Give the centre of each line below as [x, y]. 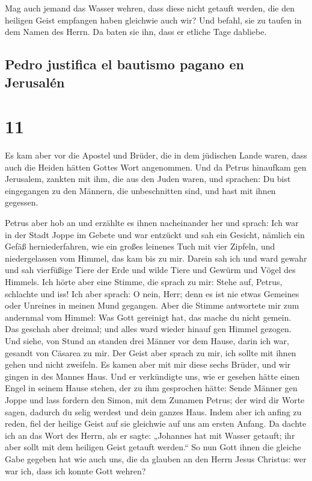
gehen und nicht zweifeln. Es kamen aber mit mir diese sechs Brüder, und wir [148, 364]
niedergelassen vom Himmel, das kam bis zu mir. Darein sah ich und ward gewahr [156, 258]
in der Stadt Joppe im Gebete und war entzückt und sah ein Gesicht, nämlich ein [155, 234]
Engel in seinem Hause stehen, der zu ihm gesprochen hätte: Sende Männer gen [151, 388]
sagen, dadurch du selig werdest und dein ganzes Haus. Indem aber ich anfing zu [153, 411]
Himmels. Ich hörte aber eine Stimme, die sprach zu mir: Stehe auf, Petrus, [144, 282]
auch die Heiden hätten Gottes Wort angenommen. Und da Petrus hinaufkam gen [156, 167]
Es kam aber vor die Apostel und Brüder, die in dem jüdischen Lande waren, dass [156, 155]
